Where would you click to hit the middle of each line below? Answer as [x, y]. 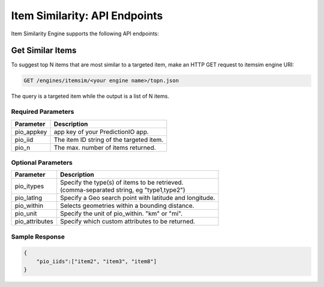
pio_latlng [28, 198]
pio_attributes [34, 222]
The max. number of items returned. [105, 147]
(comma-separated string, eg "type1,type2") [123, 190]
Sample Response [38, 237]
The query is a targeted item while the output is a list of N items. [90, 96]
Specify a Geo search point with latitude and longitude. [138, 198]
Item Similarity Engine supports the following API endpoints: [85, 34]
